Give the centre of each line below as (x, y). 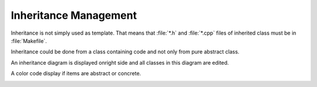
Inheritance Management (74, 15)
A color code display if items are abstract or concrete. (76, 73)
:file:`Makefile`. (29, 41)
